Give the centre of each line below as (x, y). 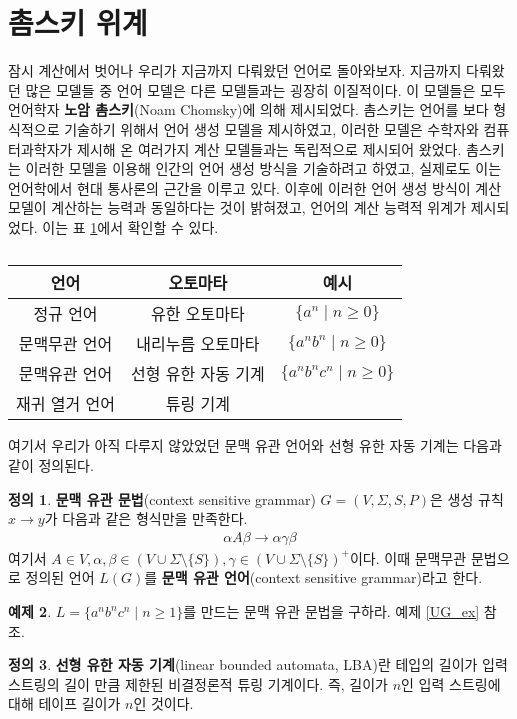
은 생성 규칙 (467, 498)
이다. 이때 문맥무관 (408, 557)
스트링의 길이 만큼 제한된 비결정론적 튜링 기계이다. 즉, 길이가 (198, 683)
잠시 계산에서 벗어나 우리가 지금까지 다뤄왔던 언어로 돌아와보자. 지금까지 (235, 70)
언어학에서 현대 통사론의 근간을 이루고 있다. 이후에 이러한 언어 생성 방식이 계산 (255, 187)
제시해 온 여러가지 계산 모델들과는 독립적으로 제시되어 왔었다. (269, 148)
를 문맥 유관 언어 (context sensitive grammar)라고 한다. (313, 577)
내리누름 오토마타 (198, 344)
